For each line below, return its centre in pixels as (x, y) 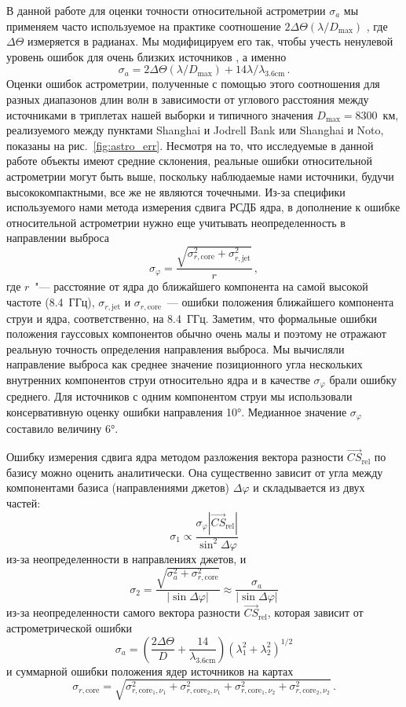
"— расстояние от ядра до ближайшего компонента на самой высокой (201, 286)
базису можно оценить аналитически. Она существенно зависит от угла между (195, 472)
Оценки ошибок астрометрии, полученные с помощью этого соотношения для (193, 84)
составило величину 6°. (62, 429)
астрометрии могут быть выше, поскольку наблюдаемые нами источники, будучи (200, 176)
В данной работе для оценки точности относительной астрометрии (166, 10)
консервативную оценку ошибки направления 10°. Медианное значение (177, 411)
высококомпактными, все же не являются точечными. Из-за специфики (176, 191)
